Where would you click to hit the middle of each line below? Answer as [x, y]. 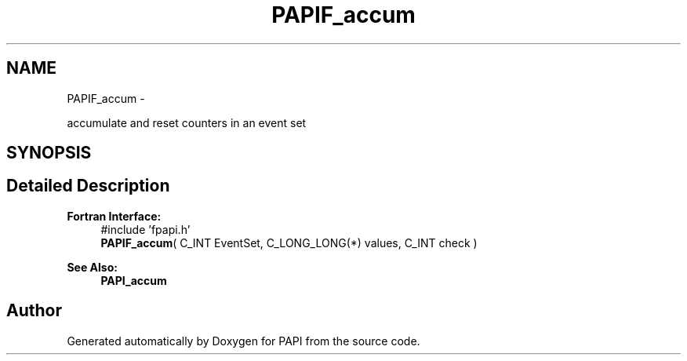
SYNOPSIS [49, 153]
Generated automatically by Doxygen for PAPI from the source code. [244, 341]
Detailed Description [88, 186]
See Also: [92, 267]
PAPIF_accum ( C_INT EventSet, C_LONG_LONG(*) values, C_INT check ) [289, 242]
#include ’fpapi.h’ [145, 229]
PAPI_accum [134, 280]
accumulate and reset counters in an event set [187, 122]
